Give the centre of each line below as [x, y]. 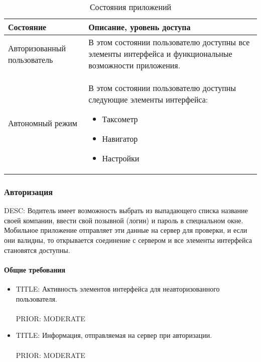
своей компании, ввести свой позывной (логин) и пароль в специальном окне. [124, 220]
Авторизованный [37, 48]
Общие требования [35, 269]
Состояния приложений [130, 7]
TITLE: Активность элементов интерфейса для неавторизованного [118, 288]
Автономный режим [43, 123]
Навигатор [120, 139]
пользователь [31, 59]
